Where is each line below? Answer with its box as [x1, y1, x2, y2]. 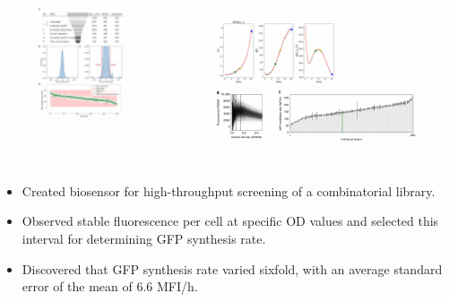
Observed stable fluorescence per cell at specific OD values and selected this [22, 211, 439, 230]
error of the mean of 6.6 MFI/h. [22, 277, 198, 296]
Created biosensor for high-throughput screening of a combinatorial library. [22, 181, 436, 200]
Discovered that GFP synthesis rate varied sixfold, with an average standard [22, 259, 443, 278]
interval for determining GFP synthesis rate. [22, 229, 266, 247]
